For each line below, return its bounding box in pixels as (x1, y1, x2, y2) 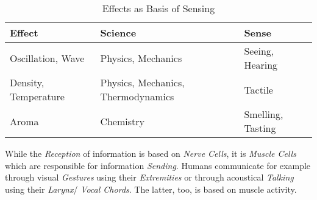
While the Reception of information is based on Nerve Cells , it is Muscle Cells (5, 147, 296, 159)
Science (100, 26, 137, 40)
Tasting (244, 121, 276, 135)
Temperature (10, 89, 65, 103)
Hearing (244, 58, 278, 72)
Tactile (244, 82, 273, 97)
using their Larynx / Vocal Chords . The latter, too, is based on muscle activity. (5, 182, 297, 195)
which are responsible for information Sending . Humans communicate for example (5, 159, 311, 171)
